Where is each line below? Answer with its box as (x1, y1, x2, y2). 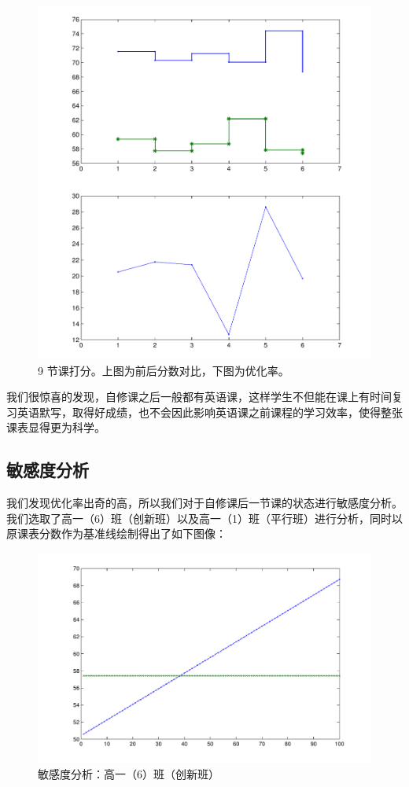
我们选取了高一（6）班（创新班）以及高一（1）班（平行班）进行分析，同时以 (6, 509, 403, 526)
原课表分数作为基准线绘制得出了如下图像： (6, 525, 227, 542)
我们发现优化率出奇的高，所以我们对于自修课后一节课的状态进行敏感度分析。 (6, 495, 403, 511)
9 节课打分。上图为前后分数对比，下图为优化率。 (38, 362, 289, 378)
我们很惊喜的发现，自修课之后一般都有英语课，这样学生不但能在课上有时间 (6, 388, 392, 405)
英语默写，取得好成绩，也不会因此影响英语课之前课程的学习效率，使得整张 (17, 403, 403, 420)
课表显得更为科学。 (6, 419, 105, 436)
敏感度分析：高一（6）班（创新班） (38, 765, 219, 781)
